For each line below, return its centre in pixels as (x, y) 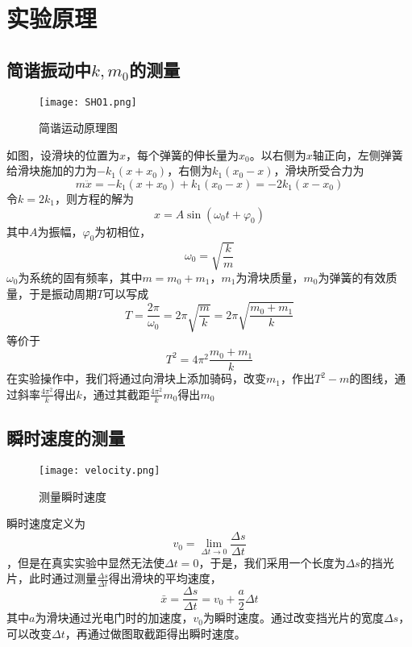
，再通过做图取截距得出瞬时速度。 (155, 633)
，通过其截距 (116, 394)
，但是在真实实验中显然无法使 (85, 562)
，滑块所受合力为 (319, 170)
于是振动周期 (62, 293)
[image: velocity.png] (100, 470)
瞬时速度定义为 (46, 523)
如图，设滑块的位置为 (63, 154)
